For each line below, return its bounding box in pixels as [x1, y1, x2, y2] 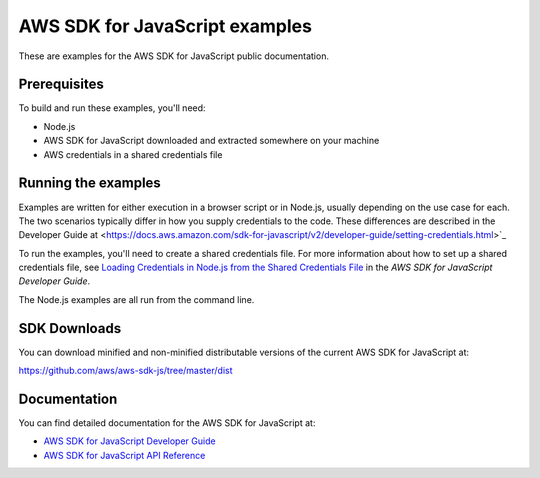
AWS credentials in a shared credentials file [43, 148, 223, 160]
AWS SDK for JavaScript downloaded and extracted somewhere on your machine [43, 135, 380, 147]
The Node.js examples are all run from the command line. [18, 293, 255, 305]
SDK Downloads [18, 320, 122, 337]
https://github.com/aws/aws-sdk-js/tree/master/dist [18, 365, 234, 377]
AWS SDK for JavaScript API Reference [43, 449, 206, 461]
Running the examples [18, 175, 162, 192]
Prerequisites [18, 76, 104, 93]
